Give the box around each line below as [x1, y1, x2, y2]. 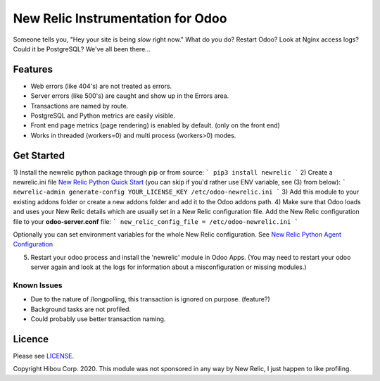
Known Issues [13, 280, 63, 290]
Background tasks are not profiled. [30, 305, 132, 313]
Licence [13, 333, 49, 345]
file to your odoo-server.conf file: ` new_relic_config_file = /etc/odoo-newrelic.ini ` [13, 217, 299, 225]
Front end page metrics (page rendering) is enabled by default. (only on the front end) [30, 121, 281, 130]
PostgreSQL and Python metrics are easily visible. [30, 111, 176, 120]
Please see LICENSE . [13, 352, 74, 361]
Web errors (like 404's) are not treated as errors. [30, 82, 172, 90]
